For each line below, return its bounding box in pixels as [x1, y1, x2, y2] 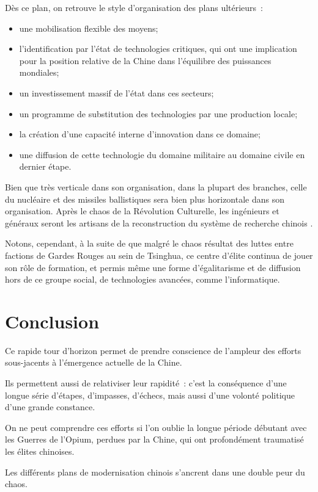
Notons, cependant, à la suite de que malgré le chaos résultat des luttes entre [5, 237, 294, 250]
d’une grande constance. [5, 400, 95, 413]
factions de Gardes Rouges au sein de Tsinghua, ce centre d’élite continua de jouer [5, 248, 313, 261]
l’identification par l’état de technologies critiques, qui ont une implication [19, 42, 297, 55]
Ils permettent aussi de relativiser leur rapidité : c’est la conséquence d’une [5, 377, 287, 389]
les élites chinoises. [5, 444, 75, 457]
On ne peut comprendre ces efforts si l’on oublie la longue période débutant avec [5, 421, 307, 433]
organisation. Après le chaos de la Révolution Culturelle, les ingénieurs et [5, 204, 279, 217]
